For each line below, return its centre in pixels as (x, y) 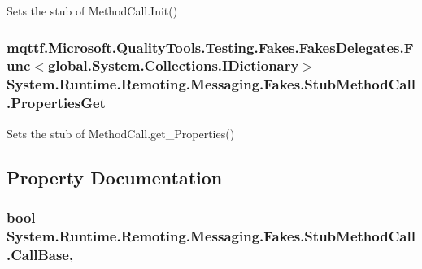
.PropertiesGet (56, 103)
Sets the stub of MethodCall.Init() (92, 11)
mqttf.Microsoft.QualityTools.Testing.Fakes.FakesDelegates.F (210, 47)
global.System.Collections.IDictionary (173, 65)
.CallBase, (40, 254)
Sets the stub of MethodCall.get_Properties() (121, 133)
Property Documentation (115, 177)
